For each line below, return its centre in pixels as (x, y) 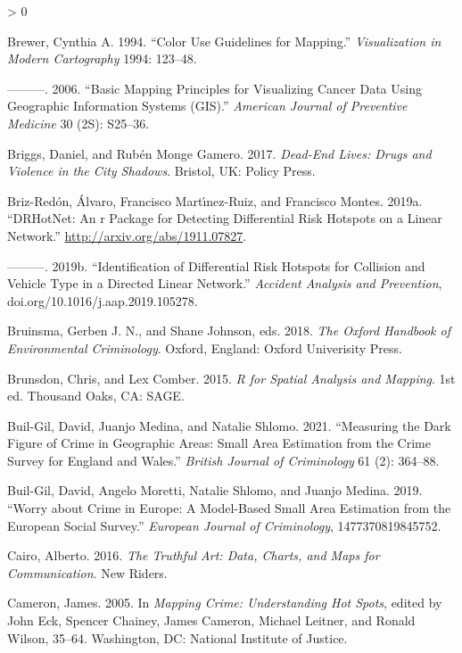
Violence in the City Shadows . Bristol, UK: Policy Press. (161, 171)
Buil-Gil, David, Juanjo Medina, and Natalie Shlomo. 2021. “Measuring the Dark (229, 425)
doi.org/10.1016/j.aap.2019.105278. (103, 300)
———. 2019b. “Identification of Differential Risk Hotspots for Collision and (216, 265)
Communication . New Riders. (87, 572)
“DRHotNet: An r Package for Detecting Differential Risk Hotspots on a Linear (225, 218)
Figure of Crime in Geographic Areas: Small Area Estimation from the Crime (219, 443)
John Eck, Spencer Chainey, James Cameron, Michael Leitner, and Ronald (211, 620)
